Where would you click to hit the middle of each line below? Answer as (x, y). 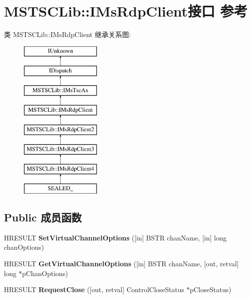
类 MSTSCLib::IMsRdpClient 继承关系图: (68, 34)
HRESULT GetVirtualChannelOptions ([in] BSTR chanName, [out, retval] (121, 264)
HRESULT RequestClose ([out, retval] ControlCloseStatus (94, 289)
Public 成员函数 (43, 217)
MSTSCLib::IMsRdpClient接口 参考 (126, 11)
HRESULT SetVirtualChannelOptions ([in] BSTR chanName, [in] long (115, 237)
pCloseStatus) (211, 289)
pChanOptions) (45, 273)
